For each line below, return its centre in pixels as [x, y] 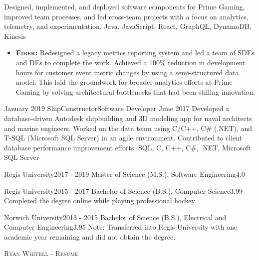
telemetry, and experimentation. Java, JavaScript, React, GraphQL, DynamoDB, [128, 26]
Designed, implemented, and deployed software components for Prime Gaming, [125, 6]
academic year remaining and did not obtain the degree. [90, 236]
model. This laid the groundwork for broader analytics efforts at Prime [124, 82]
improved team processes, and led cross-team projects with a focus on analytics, [126, 16]
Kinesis [15, 36]
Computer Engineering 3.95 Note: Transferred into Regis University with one [121, 227]
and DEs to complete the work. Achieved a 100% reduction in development [130, 62]
